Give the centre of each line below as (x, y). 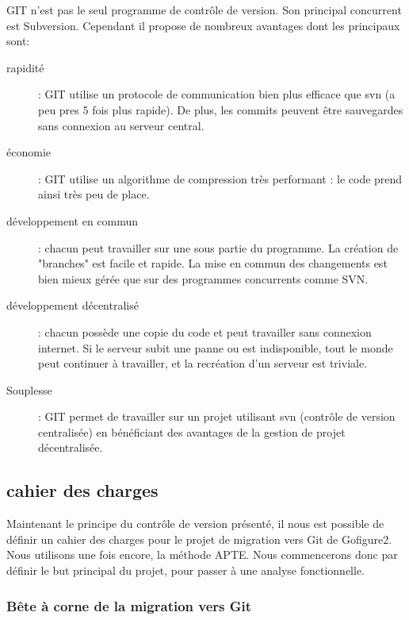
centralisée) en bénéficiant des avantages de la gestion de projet (192, 431)
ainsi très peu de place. (94, 194)
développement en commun (73, 220)
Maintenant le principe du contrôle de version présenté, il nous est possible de (195, 524)
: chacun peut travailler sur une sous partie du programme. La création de (218, 247)
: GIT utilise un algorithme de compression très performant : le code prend (220, 178)
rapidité (25, 67)
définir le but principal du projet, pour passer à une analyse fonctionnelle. (186, 570)
